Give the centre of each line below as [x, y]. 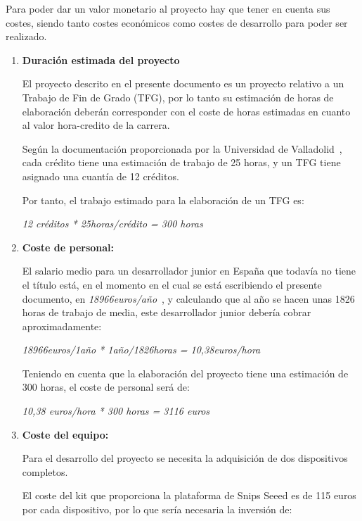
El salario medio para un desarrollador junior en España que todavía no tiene [189, 271]
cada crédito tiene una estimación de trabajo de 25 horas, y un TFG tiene [181, 162]
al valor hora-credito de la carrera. [96, 125]
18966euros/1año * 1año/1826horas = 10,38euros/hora [141, 350]
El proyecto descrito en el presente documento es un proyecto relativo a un [183, 83]
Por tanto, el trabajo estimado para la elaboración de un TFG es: [163, 200]
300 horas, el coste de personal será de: [106, 387]
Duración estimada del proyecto [101, 59]
